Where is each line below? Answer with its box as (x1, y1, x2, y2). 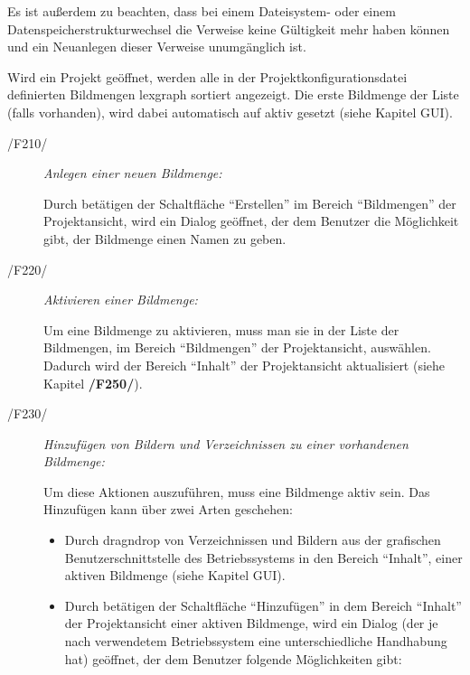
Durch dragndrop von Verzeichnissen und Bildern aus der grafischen (64, 530, 441, 549)
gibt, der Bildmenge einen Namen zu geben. (43, 229, 287, 248)
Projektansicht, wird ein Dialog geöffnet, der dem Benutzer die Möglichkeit (43, 211, 459, 230)
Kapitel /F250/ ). (43, 373, 143, 392)
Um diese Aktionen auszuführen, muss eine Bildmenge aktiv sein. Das (43, 482, 430, 501)
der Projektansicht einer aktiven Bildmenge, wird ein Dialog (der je (64, 614, 438, 633)
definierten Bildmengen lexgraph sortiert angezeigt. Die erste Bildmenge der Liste (7, 85, 459, 104)
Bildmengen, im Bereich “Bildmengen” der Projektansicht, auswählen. (43, 338, 431, 357)
